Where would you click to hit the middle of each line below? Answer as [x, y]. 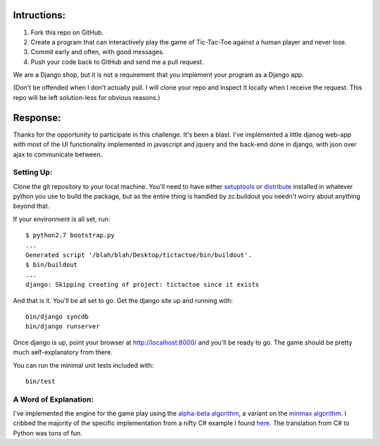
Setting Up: [33, 173]
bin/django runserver [63, 327]
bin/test [40, 381]
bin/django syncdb [57, 316]
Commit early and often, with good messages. [97, 52]
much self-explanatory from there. [63, 352]
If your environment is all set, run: [62, 219]
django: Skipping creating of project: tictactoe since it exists [142, 285]
